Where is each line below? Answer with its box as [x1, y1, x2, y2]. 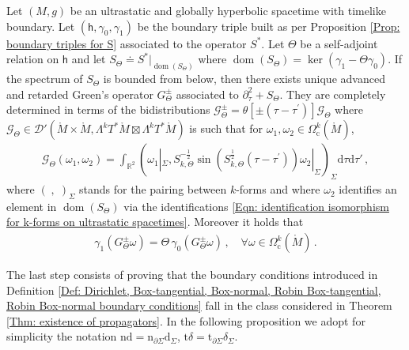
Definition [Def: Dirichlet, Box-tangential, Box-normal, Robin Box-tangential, [6, 281, 381, 298]
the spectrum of [6, 70, 83, 87]
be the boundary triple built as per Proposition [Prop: [137, 17, 400, 34]
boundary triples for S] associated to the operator [6, 35, 247, 51]
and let [71, 51, 106, 67]
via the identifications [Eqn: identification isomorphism [123, 198, 389, 214]
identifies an [339, 181, 397, 198]
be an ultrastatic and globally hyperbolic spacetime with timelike [70, 2, 386, 18]
